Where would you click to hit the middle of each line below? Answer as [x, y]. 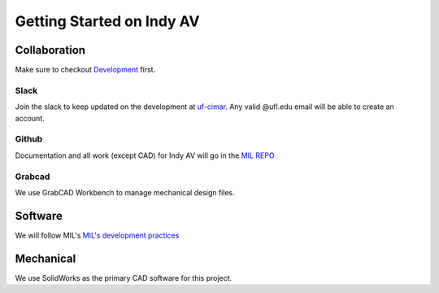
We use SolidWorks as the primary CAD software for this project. [124, 278]
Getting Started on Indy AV [107, 21]
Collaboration [50, 50]
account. [30, 118]
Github [29, 139]
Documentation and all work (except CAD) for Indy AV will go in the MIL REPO [145, 155]
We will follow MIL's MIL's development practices [97, 235]
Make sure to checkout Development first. [85, 70]
